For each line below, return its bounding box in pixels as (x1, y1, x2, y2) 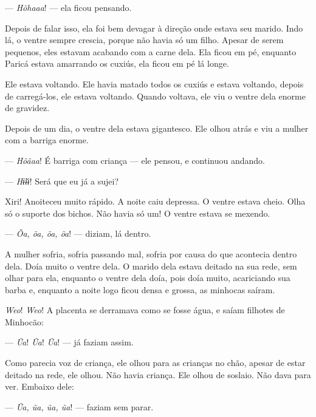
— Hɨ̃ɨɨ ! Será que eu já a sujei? (5, 174, 119, 187)
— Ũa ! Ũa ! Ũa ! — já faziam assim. (5, 336, 134, 348)
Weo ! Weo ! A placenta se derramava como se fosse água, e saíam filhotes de (5, 303, 285, 316)
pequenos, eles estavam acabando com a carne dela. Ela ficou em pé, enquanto (5, 45, 297, 58)
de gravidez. (5, 101, 50, 114)
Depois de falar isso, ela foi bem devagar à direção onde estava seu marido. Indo (5, 21, 303, 34)
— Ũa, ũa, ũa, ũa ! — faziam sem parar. (5, 400, 154, 413)
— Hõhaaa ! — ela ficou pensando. (5, 1, 132, 13)
